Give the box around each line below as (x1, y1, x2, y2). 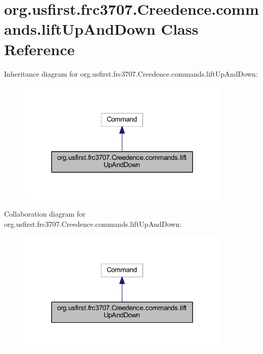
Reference (4, 38, 75, 59)
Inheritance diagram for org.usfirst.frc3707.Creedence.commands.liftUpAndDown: (4, 68, 258, 79)
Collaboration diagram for (4, 208, 86, 219)
